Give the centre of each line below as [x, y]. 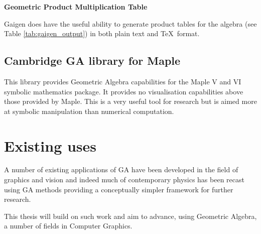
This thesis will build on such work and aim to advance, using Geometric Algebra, [130, 216]
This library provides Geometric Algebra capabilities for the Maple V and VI [123, 81]
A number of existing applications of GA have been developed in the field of [121, 169]
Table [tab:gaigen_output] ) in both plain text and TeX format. [102, 33]
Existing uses [50, 145]
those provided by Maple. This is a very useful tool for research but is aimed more [130, 101]
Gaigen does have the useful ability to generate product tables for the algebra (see [130, 23]
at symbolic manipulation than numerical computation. [89, 111]
